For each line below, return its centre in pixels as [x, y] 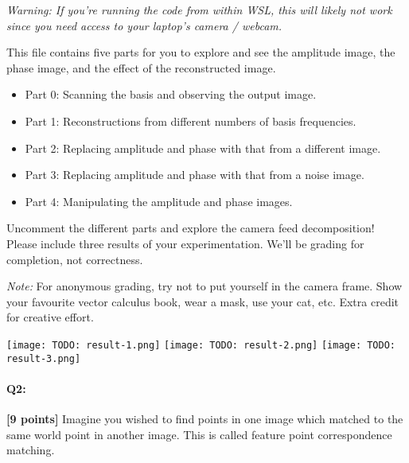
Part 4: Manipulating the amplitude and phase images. [159, 201]
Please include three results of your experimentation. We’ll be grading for [185, 243]
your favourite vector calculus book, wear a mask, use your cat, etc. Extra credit [203, 301]
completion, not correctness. [75, 259]
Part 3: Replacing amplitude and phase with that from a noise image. [195, 175]
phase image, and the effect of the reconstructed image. [141, 67]
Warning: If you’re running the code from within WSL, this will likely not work [199, 10]
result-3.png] [44, 358]
